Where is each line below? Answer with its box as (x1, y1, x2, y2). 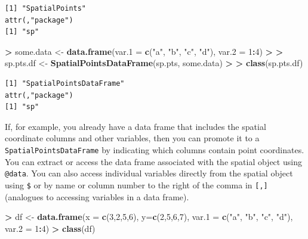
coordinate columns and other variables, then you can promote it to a (5, 132, 260, 144)
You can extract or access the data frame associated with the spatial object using (5, 155, 302, 167)
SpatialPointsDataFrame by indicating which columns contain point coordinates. (5, 143, 304, 156)
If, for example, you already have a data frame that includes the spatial (5, 120, 266, 132)
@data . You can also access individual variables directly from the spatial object (5, 167, 293, 179)
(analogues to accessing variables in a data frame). (5, 190, 189, 203)
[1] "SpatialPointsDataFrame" (5, 79, 125, 88)
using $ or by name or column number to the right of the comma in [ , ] (5, 178, 268, 191)
